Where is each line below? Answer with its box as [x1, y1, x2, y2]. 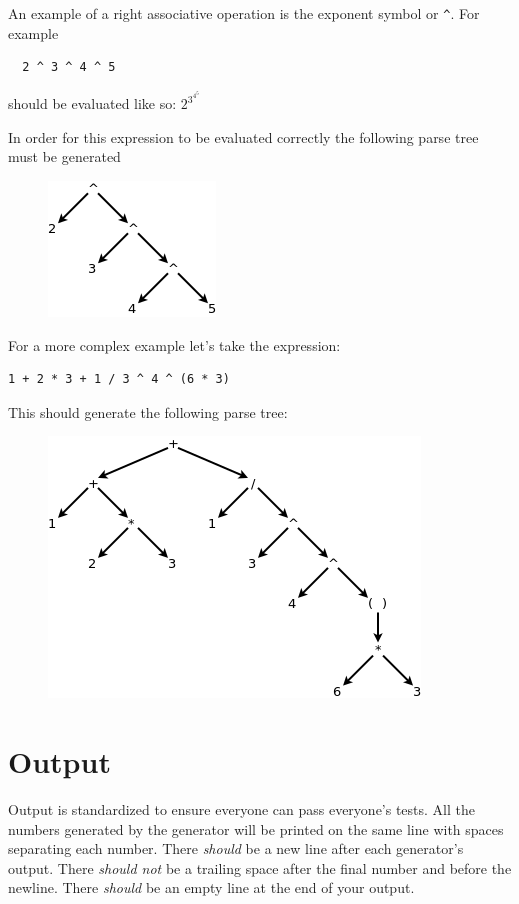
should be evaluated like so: [8, 93, 177, 114]
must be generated [8, 146, 121, 167]
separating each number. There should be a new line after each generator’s [8, 838, 464, 859]
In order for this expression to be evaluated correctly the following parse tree [8, 126, 479, 147]
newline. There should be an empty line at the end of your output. [8, 877, 415, 898]
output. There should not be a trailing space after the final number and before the [8, 857, 512, 878]
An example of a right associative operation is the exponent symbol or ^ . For [8, 3, 480, 23]
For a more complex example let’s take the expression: [8, 334, 341, 355]
